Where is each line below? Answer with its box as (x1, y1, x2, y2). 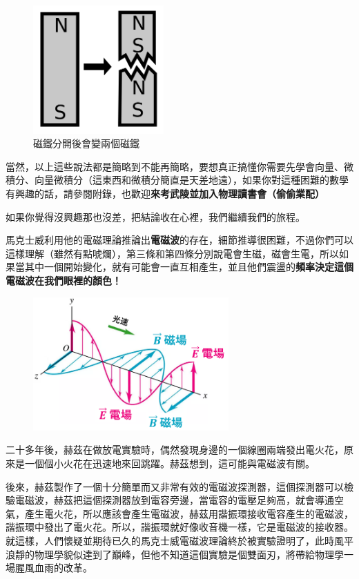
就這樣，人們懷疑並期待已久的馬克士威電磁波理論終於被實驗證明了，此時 (6, 533, 334, 547)
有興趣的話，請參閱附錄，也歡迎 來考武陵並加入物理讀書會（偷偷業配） (6, 186, 324, 201)
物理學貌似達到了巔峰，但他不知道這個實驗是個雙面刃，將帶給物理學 (34, 547, 344, 561)
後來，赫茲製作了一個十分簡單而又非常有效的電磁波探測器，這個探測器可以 (6, 479, 344, 493)
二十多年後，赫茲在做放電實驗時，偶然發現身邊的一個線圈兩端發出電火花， (6, 442, 344, 457)
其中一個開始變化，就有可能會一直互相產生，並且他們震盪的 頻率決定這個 (24, 259, 353, 274)
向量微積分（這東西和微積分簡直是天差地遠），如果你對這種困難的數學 (34, 173, 349, 187)
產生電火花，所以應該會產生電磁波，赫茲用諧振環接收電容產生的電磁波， (24, 506, 353, 520)
